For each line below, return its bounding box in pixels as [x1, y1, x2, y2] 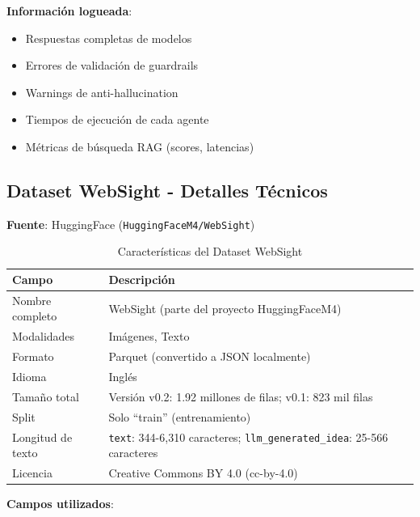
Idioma [12, 367, 47, 384]
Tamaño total [12, 388, 79, 405]
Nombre [12, 291, 52, 308]
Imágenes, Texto [108, 328, 190, 345]
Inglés [108, 367, 137, 384]
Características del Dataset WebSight [117, 243, 303, 260]
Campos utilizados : [6, 495, 114, 512]
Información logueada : [6, 2, 132, 19]
